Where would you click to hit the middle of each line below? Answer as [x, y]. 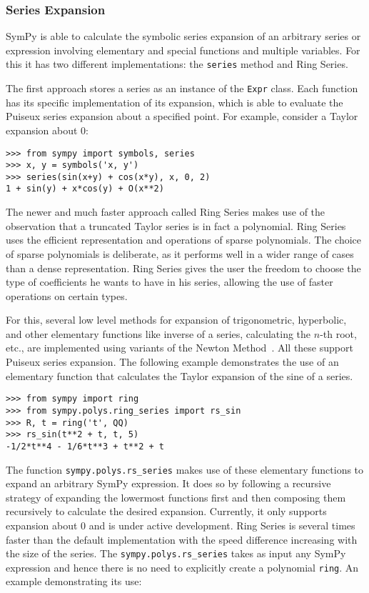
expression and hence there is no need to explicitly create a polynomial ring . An [182, 567]
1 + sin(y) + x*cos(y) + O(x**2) [85, 189]
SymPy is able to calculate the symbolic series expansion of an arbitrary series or [183, 36]
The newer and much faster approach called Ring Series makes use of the [166, 212]
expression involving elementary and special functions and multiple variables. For [183, 50]
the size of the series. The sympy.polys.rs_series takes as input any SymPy [176, 553]
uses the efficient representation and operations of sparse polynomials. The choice [184, 240]
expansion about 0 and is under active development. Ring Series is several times [181, 525]
